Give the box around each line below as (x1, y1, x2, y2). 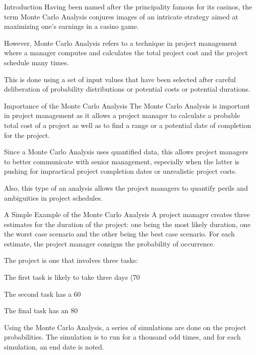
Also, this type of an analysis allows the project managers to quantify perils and (4, 182, 248, 193)
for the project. (4, 129, 50, 140)
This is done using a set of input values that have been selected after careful (4, 74, 236, 84)
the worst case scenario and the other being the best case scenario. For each (4, 229, 235, 239)
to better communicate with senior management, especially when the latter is (4, 156, 240, 166)
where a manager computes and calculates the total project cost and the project (4, 47, 248, 58)
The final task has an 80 (4, 305, 78, 316)
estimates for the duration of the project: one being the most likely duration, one (4, 219, 251, 229)
